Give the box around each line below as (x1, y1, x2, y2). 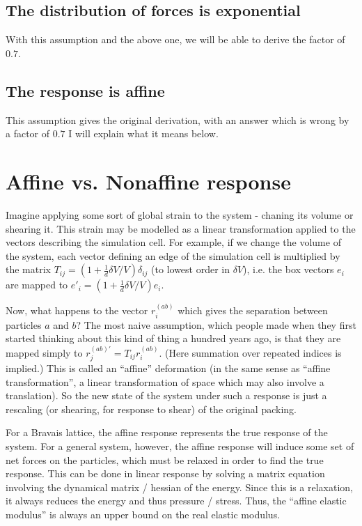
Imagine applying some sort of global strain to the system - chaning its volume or (6, 207, 354, 222)
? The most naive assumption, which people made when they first (76, 317, 356, 332)
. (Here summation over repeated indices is (159, 345, 342, 359)
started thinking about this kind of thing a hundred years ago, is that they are (6, 331, 341, 346)
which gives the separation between (178, 303, 328, 318)
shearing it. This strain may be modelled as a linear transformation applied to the (6, 221, 356, 235)
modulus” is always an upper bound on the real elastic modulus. (6, 506, 281, 521)
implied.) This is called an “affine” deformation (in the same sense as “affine (6, 361, 331, 375)
